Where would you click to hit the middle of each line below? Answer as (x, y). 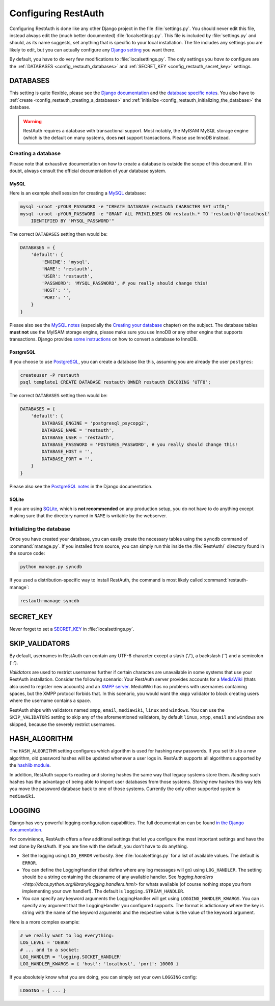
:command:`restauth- (226, 580)
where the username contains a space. (50, 701)
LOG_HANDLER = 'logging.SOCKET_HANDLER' (71, 957)
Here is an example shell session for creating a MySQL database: (78, 193)
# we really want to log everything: (67, 935)
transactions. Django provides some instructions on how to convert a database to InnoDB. (104, 339)
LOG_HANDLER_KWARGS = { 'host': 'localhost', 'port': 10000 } (99, 964)
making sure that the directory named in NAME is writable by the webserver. (88, 516)
